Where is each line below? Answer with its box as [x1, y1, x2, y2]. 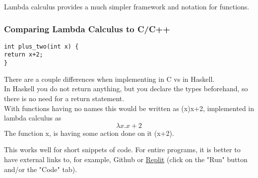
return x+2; [4, 51, 43, 59]
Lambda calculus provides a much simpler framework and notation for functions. [4, 1, 250, 11]
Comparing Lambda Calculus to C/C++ [4, 22, 170, 35]
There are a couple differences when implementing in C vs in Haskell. [4, 73, 215, 84]
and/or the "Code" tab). [4, 164, 77, 174]
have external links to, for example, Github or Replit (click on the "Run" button [4, 154, 248, 164]
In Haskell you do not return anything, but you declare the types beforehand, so [4, 83, 248, 94]
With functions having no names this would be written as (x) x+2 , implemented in [4, 103, 255, 113]
